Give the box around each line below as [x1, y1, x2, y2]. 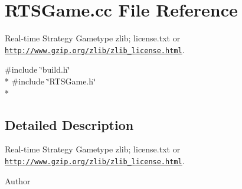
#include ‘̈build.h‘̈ [5, 63, 70, 76]
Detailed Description [5, 115, 134, 133]
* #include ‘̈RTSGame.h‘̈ [5, 74, 96, 87]
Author [5, 174, 31, 187]
